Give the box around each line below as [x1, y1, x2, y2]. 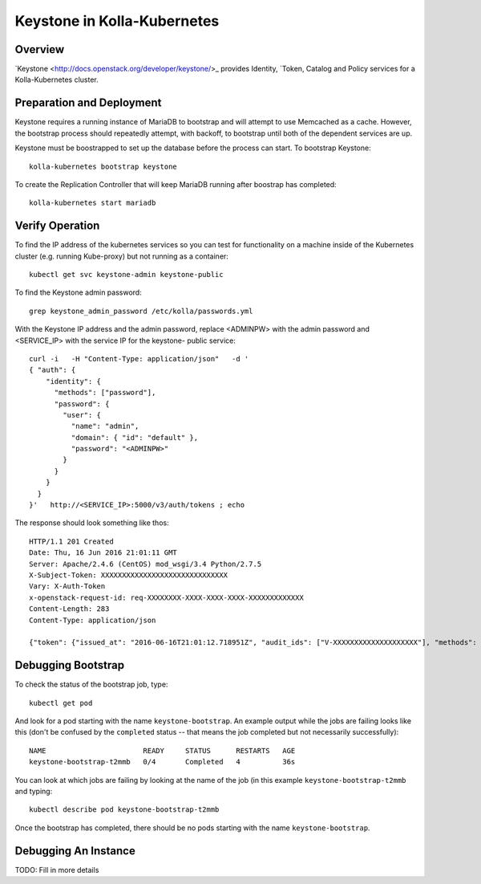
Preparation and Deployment [14, 96, 162, 110]
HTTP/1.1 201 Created [29, 536, 114, 546]
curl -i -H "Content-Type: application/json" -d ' [29, 354, 249, 363]
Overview [14, 43, 65, 56]
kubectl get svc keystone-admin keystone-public [29, 270, 224, 279]
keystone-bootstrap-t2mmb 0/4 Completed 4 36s [29, 757, 296, 767]
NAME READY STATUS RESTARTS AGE [29, 746, 296, 755]
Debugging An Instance [14, 844, 135, 858]
